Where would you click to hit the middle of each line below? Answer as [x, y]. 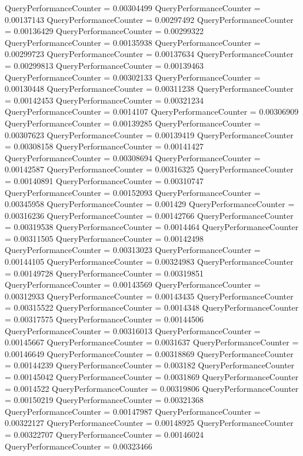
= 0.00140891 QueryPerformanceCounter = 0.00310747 [104, 180]
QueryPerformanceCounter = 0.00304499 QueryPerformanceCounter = [133, 8]
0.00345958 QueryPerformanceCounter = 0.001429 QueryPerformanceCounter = [150, 204]
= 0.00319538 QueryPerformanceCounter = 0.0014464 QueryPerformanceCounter [152, 227]
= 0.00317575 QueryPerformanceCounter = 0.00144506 [104, 319]
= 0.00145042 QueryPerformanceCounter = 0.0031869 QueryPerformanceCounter [152, 377]
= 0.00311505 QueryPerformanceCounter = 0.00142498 [104, 238]
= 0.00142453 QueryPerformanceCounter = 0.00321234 [104, 100]
